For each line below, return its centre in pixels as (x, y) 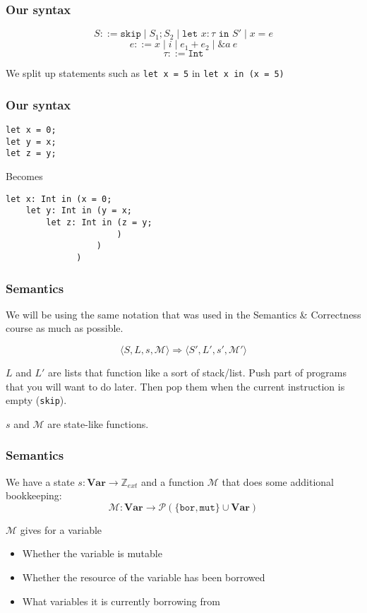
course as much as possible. (65, 328)
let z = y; (31, 154)
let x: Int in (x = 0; (59, 199)
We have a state (40, 481)
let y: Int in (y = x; (79, 211)
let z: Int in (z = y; (99, 222)
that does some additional (278, 481)
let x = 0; (31, 130)
